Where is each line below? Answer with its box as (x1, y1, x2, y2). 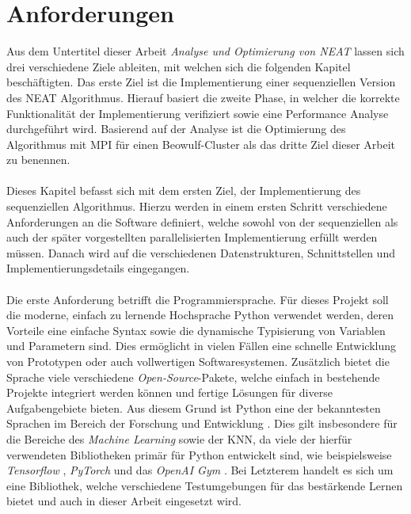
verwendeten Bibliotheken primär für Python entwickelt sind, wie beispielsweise (6, 446, 392, 463)
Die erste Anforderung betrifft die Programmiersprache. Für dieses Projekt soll (6, 291, 389, 307)
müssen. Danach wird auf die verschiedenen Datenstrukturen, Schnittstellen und (6, 244, 395, 261)
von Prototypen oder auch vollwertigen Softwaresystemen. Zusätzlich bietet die (6, 353, 390, 369)
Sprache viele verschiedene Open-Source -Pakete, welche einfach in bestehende (6, 368, 380, 385)
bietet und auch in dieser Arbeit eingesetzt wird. (6, 493, 242, 509)
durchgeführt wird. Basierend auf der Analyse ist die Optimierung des (6, 120, 346, 137)
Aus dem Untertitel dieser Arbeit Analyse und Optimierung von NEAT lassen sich (6, 43, 405, 59)
